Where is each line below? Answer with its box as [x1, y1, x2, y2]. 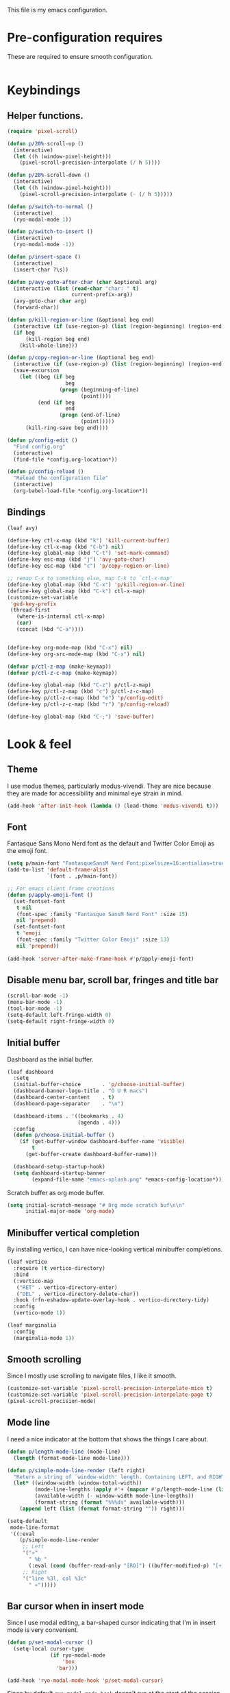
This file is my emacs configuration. [7, 6, 108, 14]
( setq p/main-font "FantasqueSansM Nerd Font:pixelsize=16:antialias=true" [7, 860, 228, 867]
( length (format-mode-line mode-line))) [13, 1454, 130, 1461]
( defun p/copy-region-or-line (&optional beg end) [7, 355, 155, 361]
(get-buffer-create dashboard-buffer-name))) [25, 1151, 157, 1158]
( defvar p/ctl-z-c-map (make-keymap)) [7, 669, 118, 676]
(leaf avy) [7, 525, 38, 531]
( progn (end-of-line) [59, 411, 121, 419]
